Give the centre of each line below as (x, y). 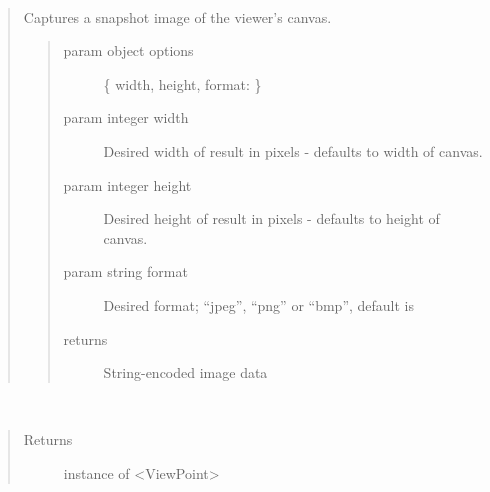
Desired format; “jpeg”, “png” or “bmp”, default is (259, 304)
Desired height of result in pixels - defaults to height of (271, 218)
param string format (125, 271)
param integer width (126, 117)
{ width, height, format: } (182, 83)
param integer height (127, 184)
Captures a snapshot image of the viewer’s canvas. (177, 16)
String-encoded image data (185, 372)
